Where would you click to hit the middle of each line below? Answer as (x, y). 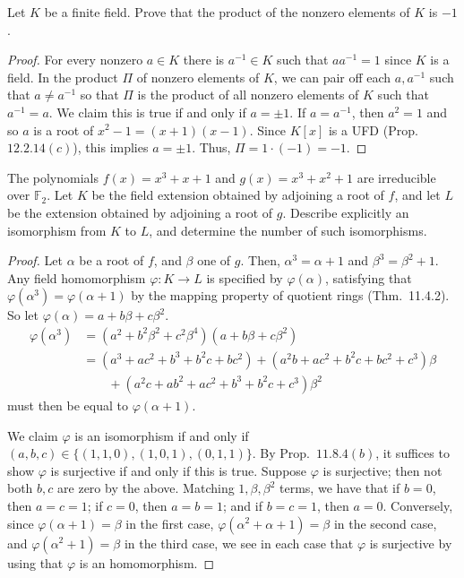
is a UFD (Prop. (373, 129)
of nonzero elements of (198, 77)
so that (99, 95)
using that (35, 562)
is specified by (245, 277)
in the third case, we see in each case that (239, 543)
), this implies (111, 147)
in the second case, (385, 523)
